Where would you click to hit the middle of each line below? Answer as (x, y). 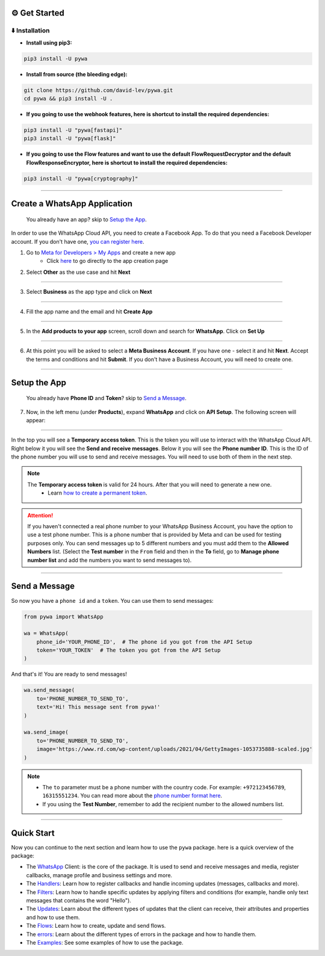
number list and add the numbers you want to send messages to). (110, 560)
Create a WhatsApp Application (72, 204)
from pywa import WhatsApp (63, 616)
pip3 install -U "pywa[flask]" (70, 139)
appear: (36, 420)
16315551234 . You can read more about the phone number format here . (132, 796)
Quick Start (33, 833)
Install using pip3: (49, 43)
